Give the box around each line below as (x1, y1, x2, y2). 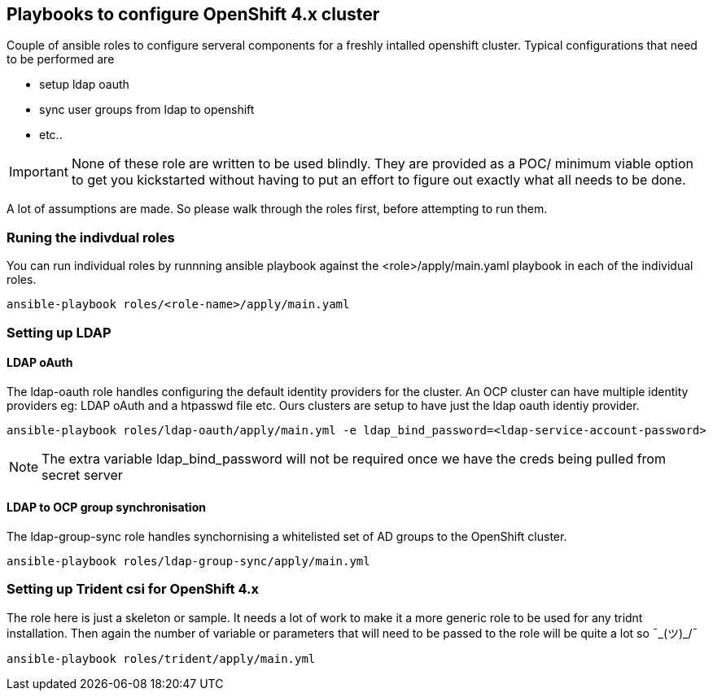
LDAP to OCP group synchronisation (7, 500, 206, 515)
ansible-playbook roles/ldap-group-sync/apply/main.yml (7, 554, 370, 568)
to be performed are (7, 52, 115, 67)
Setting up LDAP (7, 324, 112, 341)
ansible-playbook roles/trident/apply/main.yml (7, 651, 316, 665)
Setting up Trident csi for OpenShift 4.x (7, 581, 259, 598)
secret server (42, 466, 123, 483)
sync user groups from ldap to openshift (39, 102, 255, 117)
